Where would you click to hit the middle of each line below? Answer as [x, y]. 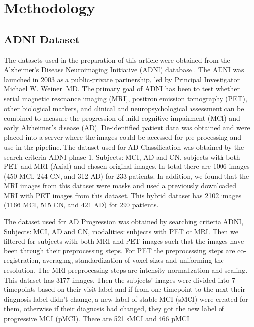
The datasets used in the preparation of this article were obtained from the [117, 60]
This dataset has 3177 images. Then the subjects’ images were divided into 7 [120, 279]
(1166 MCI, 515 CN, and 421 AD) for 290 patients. [81, 205]
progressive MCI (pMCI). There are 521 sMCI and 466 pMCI [97, 318]
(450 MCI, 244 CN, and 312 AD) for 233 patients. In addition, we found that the [127, 176]
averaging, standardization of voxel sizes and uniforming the [133, 260]
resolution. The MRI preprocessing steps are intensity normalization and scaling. [126, 270]
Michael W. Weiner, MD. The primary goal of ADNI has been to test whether [122, 89]
